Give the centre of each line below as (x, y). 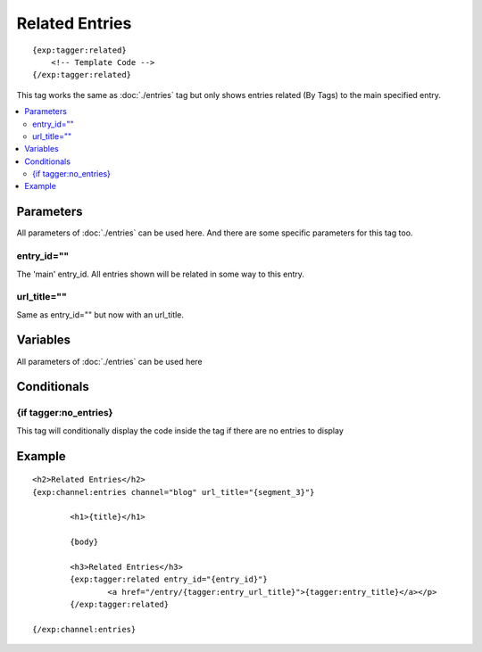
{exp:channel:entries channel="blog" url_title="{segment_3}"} (174, 492)
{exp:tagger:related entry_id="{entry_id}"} (169, 579)
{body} (84, 542)
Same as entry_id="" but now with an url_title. (100, 314)
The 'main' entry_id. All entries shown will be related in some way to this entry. (161, 274)
